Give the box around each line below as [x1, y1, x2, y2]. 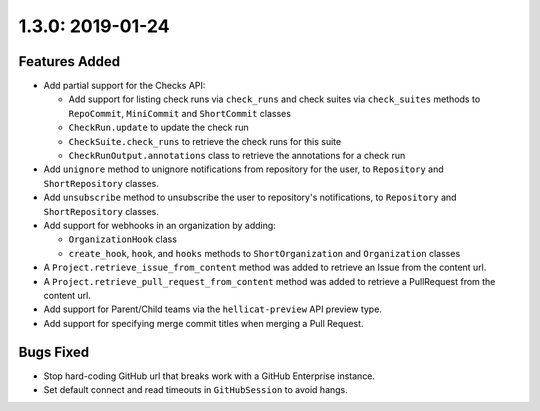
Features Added [18, 53, 121, 70]
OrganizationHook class [68, 233, 177, 245]
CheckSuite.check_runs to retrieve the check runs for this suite [68, 135, 342, 147]
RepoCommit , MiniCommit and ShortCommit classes [68, 107, 292, 119]
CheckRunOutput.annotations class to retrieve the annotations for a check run [68, 150, 406, 162]
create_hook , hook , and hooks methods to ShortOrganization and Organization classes [68, 247, 461, 259]
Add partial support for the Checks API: [43, 80, 206, 92]
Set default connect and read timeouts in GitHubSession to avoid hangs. [43, 384, 349, 395]
